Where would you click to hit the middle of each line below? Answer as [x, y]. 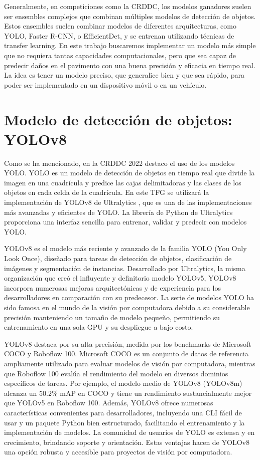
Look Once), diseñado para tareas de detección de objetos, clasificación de [118, 258]
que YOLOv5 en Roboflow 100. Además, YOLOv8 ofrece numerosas [109, 403]
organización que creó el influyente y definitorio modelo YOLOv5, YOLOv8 [120, 278]
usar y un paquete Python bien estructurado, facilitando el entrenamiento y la [124, 422]
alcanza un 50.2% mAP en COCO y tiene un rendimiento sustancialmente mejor [128, 393]
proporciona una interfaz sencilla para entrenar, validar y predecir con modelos [125, 222]
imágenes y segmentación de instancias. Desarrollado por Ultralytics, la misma [125, 268]
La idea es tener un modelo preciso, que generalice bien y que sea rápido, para [124, 75]
